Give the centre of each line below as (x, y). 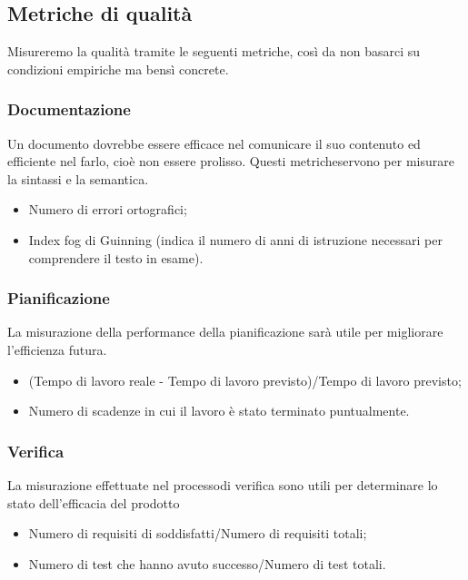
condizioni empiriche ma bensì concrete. (118, 69)
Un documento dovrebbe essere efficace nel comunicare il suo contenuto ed (214, 143)
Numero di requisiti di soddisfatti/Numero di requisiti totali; (198, 533)
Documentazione (69, 109)
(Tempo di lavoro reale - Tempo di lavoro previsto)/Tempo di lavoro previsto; (245, 380)
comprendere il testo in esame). (116, 257)
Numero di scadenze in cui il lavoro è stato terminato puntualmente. (219, 411)
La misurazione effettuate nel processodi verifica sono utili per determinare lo (223, 484)
